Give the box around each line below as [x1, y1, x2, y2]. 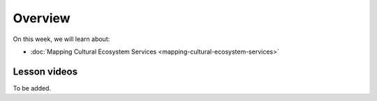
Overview [13, 10, 71, 26]
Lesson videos [13, 65, 78, 77]
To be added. [13, 84, 52, 92]
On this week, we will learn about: [13, 35, 110, 43]
